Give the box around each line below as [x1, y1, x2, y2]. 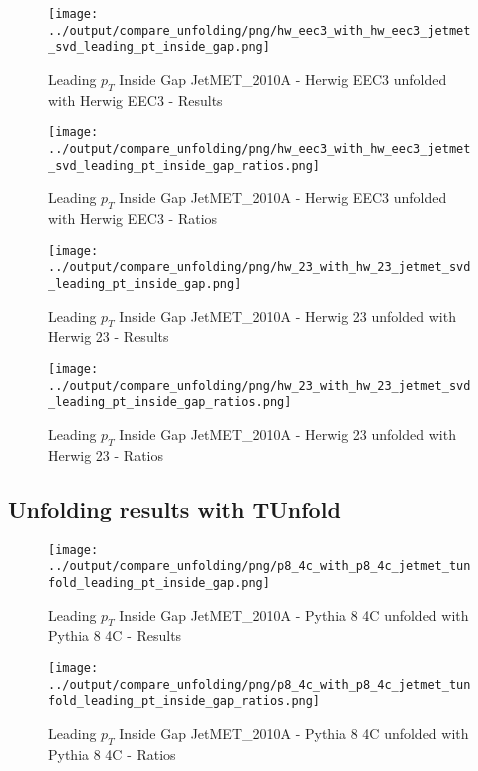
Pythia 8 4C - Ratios [48, 743, 176, 764]
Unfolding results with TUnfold [8, 493, 341, 524]
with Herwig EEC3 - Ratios [48, 208, 218, 229]
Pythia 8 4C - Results [48, 625, 182, 646]
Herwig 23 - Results [48, 326, 169, 347]
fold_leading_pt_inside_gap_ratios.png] [48, 694, 321, 709]
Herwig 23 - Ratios [48, 444, 164, 465]
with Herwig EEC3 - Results [48, 89, 223, 110]
